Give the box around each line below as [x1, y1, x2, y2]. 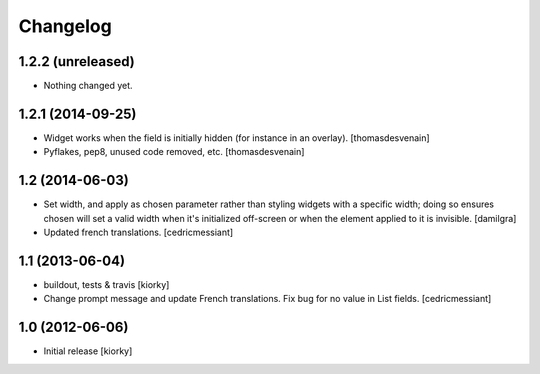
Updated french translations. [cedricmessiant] [43, 226, 234, 239]
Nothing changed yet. [43, 80, 134, 92]
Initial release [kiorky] [43, 345, 133, 357]
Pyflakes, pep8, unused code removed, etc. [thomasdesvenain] [43, 146, 305, 158]
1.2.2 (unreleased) [18, 53, 135, 70]
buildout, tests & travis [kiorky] [43, 278, 170, 290]
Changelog [18, 15, 112, 37]
